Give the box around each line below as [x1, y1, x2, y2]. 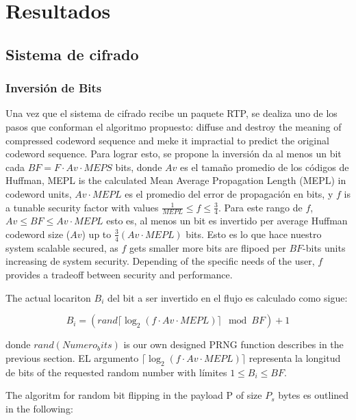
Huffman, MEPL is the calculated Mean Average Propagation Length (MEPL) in [5, 173, 346, 187]
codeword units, [5, 186, 72, 200]
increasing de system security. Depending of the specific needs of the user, [5, 254, 315, 268]
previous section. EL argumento [5, 350, 139, 365]
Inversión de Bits [5, 79, 102, 96]
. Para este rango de [218, 200, 303, 214]
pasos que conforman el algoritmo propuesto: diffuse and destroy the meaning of [5, 119, 342, 133]
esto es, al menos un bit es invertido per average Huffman [106, 213, 348, 228]
